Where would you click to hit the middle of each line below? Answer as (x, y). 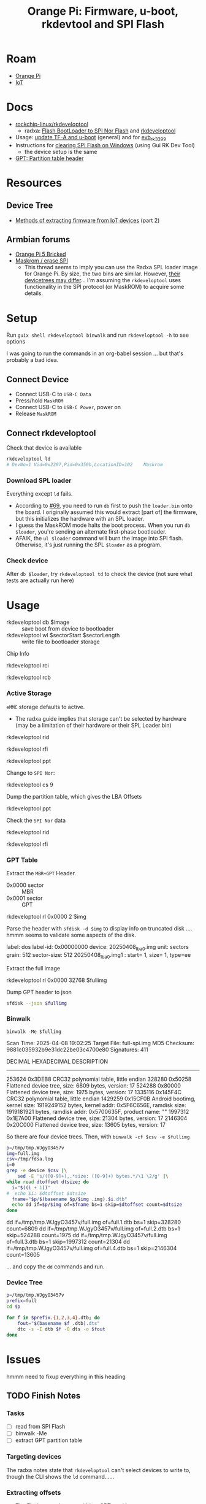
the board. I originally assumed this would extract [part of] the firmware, (106, 512)
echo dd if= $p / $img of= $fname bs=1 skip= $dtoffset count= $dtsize (97, 1205)
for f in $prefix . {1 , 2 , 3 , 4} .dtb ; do (53, 1318)
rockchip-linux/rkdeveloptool (52, 124)
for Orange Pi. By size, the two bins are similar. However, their (102, 274)
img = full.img (23, 1153)
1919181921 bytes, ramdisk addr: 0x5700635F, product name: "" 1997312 (98, 1111)
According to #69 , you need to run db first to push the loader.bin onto (104, 506)
